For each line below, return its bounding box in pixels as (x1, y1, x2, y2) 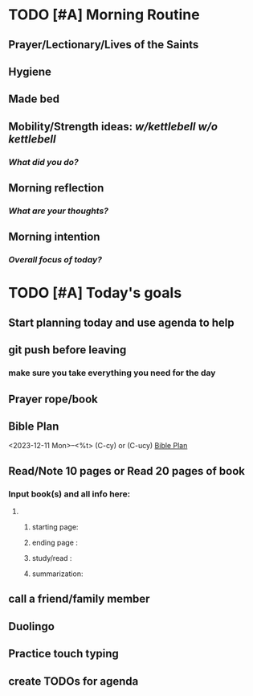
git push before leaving (8, 344, 127, 357)
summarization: (31, 569, 84, 579)
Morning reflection (8, 181, 104, 195)
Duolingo (8, 620, 55, 633)
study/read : (31, 554, 72, 563)
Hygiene (8, 64, 52, 78)
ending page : (31, 537, 79, 548)
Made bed (8, 93, 60, 106)
